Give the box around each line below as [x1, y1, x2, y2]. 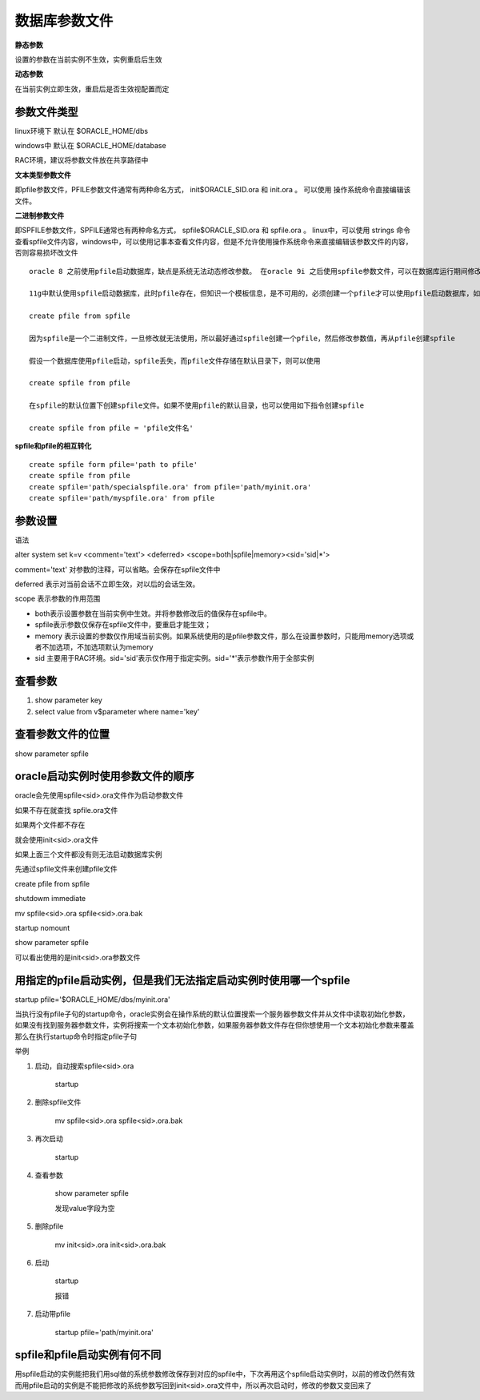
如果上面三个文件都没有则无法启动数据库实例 [14, 850, 162, 859]
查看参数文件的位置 [14, 727, 110, 741]
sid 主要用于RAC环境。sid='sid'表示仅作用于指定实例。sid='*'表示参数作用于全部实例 [34, 654, 315, 663]
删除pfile [34, 1221, 64, 1231]
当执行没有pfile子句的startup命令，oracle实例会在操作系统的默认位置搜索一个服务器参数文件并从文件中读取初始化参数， [14, 1009, 410, 1019]
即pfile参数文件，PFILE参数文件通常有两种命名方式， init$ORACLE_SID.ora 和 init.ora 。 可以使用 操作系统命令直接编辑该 [14, 185, 411, 195]
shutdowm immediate [14, 894, 86, 903]
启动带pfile [34, 1309, 71, 1319]
